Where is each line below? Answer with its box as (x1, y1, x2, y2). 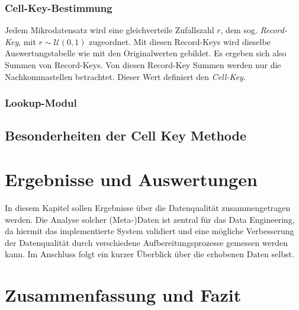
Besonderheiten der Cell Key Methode (5, 126, 247, 145)
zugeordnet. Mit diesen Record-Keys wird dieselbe (89, 35, 271, 47)
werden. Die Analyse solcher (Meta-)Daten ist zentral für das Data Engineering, (5, 213, 295, 225)
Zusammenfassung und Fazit (5, 283, 242, 307)
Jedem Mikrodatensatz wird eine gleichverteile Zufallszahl (5, 24, 214, 36)
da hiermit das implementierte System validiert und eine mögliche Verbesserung (5, 225, 294, 237)
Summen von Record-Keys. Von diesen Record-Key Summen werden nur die (5, 59, 281, 71)
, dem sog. (220, 24, 258, 36)
